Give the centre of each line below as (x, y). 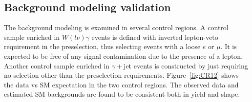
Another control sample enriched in (57, 65)
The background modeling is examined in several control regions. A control (116, 27)
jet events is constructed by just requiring (186, 65)
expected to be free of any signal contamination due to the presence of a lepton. (124, 56)
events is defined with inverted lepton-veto (155, 37)
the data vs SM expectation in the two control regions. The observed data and (121, 84)
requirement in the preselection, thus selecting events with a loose (102, 46)
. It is (229, 46)
